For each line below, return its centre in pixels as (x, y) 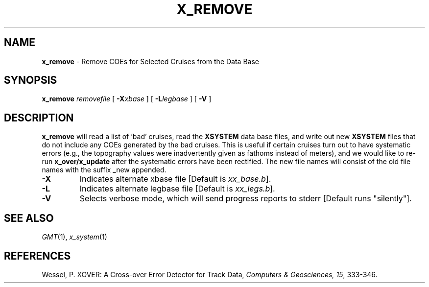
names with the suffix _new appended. (104, 170)
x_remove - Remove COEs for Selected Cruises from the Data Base (150, 61)
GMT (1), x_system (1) (74, 237)
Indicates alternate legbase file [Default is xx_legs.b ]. (177, 189)
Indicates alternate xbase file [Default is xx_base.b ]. (175, 179)
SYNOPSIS (31, 80)
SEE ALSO (29, 218)
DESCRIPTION (39, 118)
